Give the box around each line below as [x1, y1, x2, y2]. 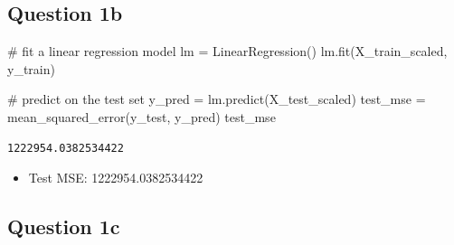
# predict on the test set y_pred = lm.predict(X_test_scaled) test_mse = [7, 90, 426, 108]
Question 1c [7, 212, 120, 240]
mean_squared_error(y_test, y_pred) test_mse [7, 107, 276, 126]
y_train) [7, 59, 55, 78]
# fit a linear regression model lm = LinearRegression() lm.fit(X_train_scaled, [7, 42, 448, 61]
